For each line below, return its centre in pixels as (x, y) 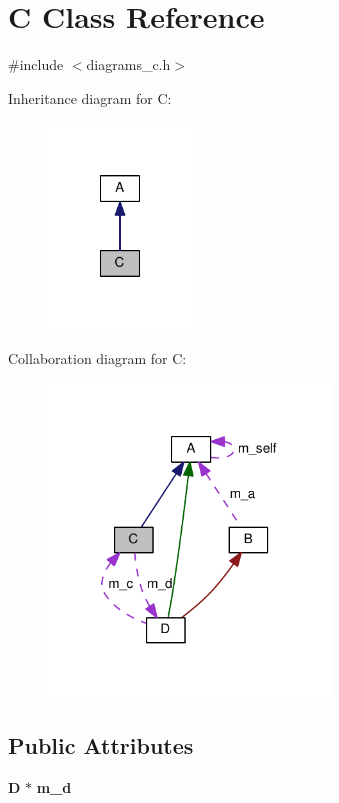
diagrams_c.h (128, 64)
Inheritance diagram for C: (90, 97)
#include (36, 64)
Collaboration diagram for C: (97, 357)
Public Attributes (101, 745)
